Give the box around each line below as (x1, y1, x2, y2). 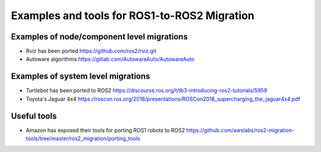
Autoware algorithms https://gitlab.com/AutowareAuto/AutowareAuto (26, 55, 195, 63)
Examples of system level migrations (11, 72, 150, 82)
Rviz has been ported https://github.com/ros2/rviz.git (26, 48, 157, 55)
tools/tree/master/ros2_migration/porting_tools (26, 135, 140, 142)
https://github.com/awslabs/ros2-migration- (186, 126, 294, 134)
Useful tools (11, 111, 57, 121)
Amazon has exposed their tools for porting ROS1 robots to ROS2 (26, 126, 185, 134)
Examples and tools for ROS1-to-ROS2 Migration (11, 9, 255, 22)
